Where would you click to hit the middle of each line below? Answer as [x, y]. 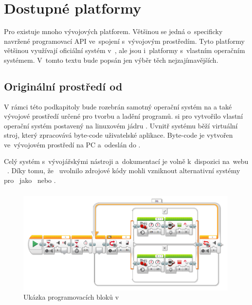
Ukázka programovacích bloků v [71, 297]
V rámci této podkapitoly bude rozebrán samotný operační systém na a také [118, 106]
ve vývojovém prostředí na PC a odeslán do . [72, 145]
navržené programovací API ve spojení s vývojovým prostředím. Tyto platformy [124, 41]
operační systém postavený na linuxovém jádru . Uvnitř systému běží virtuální [121, 125]
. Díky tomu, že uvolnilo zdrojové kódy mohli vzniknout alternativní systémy [124, 170]
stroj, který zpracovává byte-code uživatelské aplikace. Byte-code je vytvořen [118, 135]
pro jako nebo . [30, 180]
